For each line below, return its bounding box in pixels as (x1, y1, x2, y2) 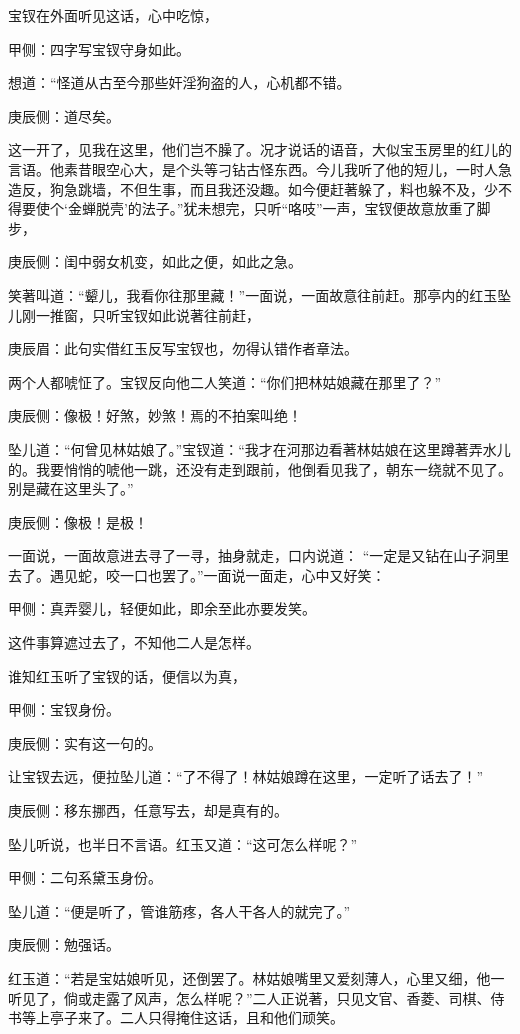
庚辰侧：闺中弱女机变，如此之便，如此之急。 (8, 251, 302, 272)
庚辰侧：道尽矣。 (8, 105, 120, 126)
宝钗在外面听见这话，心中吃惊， (8, 5, 218, 25)
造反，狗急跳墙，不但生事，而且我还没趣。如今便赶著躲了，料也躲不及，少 (8, 178, 498, 199)
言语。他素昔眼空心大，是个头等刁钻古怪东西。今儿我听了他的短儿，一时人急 (8, 158, 512, 179)
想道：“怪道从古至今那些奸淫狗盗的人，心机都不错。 (8, 72, 351, 93)
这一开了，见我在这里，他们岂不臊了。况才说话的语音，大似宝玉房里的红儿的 (8, 139, 512, 160)
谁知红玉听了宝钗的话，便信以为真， (8, 665, 246, 686)
